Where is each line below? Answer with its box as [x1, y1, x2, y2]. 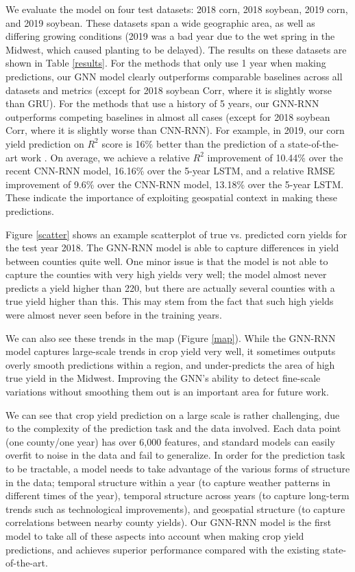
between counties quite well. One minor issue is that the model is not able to [5, 253, 328, 268]
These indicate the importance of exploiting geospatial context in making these [5, 190, 338, 205]
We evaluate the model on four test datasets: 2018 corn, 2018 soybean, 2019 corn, [5, 2, 348, 16]
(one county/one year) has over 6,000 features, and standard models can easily [5, 434, 335, 448]
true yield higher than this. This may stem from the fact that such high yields [5, 294, 334, 308]
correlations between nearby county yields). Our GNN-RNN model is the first [5, 515, 332, 529]
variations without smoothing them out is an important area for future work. [5, 385, 329, 399]
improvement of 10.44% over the [207, 150, 343, 164]
